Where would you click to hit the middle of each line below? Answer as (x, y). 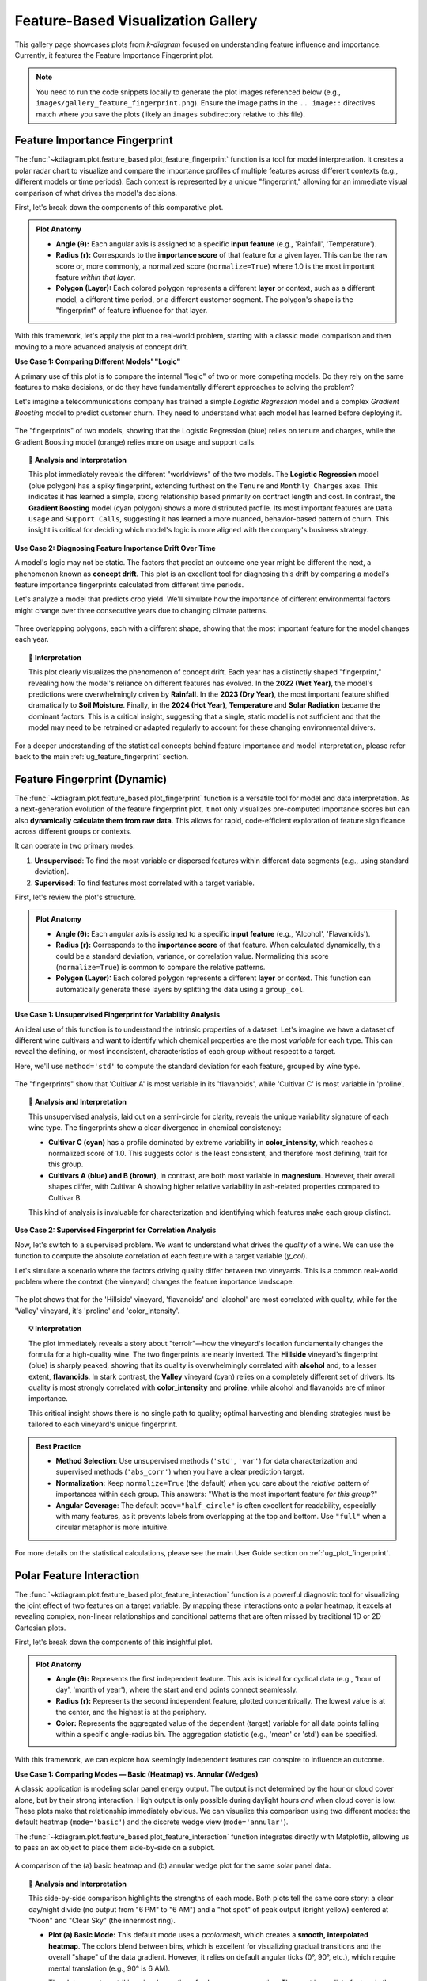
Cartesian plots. (40, 1628)
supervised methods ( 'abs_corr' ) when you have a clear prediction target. (180, 1472)
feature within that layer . (96, 277)
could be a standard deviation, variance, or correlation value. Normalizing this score (192, 956)
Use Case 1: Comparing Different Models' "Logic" (98, 361)
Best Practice (59, 1446)
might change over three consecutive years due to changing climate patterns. (141, 610)
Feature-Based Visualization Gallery (136, 21)
